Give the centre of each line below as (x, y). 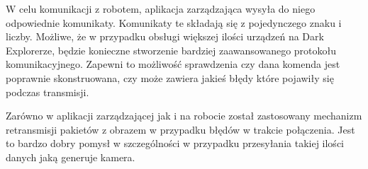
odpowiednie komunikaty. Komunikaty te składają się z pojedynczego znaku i (174, 22)
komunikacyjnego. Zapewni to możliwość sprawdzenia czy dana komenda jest (173, 64)
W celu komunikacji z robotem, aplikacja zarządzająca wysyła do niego (161, 8)
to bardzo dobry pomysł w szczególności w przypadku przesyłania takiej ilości (175, 143)
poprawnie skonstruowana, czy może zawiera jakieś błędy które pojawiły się (170, 77)
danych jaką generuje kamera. (71, 157)
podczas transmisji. (48, 92)
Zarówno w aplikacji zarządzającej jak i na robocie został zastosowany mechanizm (184, 116)
